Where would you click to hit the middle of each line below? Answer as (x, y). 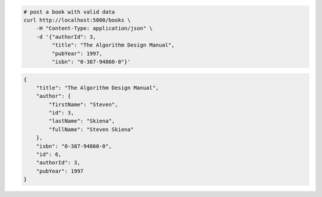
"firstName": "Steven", (83, 104)
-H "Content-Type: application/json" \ (95, 29)
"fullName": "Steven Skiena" (91, 129)
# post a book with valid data (69, 12)
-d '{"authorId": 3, (66, 37)
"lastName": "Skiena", (82, 121)
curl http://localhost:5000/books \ (77, 20)
